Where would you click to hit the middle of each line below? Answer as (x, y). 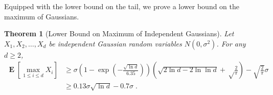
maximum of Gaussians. (42, 16)
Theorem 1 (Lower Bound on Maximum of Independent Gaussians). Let (119, 33)
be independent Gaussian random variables (115, 43)
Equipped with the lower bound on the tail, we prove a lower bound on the (122, 6)
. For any (231, 43)
